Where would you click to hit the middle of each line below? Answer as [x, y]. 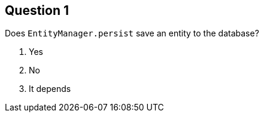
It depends [50, 89]
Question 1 [37, 10]
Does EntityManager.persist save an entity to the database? [132, 33]
